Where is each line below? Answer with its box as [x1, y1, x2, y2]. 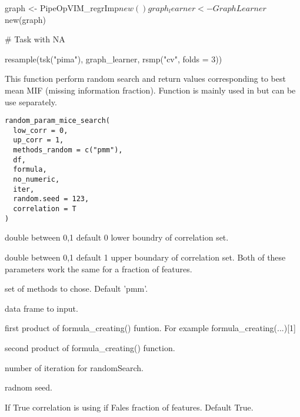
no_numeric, [13, 175, 60, 184]
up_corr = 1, [13, 136, 64, 145]
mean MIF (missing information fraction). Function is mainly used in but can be [5, 84, 296, 96]
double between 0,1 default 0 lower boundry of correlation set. [5, 231, 229, 243]
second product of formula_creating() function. [5, 341, 175, 353]
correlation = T [13, 205, 76, 213]
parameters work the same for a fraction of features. [5, 262, 192, 275]
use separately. [5, 95, 57, 108]
